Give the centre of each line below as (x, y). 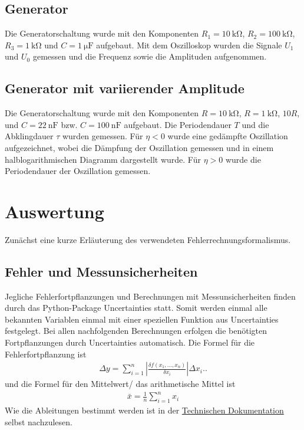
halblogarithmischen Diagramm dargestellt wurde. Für (103, 159)
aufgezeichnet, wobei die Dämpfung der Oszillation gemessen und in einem (139, 147)
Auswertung (54, 211)
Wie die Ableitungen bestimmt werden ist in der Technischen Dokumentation (144, 410)
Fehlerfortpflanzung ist (46, 354)
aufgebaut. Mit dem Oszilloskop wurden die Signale (189, 45)
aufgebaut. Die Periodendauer (178, 124)
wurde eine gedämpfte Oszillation (228, 136)
